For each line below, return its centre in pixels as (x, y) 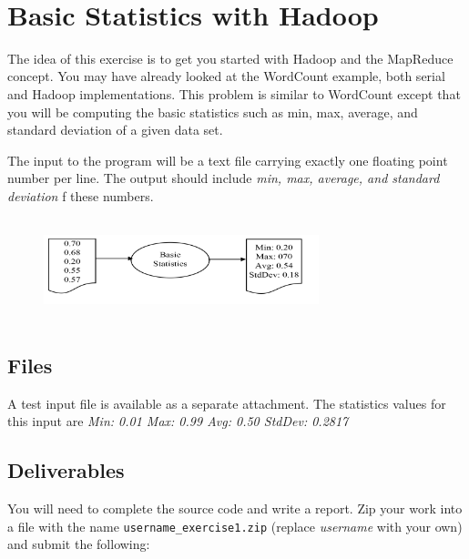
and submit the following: (79, 544)
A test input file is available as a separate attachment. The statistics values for (227, 403)
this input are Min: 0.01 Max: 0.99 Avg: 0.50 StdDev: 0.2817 (178, 421)
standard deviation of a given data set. (115, 130)
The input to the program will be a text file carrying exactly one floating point (228, 160)
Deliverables (66, 470)
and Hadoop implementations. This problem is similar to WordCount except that (234, 93)
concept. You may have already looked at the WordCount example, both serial (226, 76)
